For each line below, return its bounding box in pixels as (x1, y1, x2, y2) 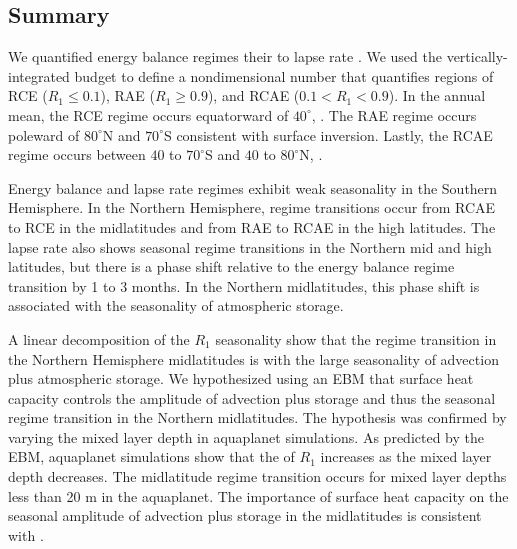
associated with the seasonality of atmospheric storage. (8, 295, 344, 316)
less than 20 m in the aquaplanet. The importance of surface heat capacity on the (8, 485, 509, 506)
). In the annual (388, 85, 486, 106)
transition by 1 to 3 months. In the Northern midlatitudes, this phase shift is (8, 275, 480, 296)
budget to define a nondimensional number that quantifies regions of (74, 65, 494, 86)
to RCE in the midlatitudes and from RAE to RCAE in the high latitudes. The (8, 216, 496, 237)
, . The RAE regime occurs (311, 104, 477, 125)
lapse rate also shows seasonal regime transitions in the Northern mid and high (8, 236, 492, 257)
